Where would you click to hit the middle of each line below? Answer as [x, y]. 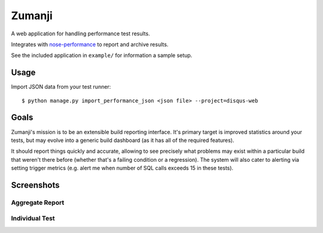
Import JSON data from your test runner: [61, 87]
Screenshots [35, 185]
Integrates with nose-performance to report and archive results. [90, 44]
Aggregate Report [38, 202]
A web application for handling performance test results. [80, 34]
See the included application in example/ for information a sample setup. [102, 55]
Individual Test [33, 219]
